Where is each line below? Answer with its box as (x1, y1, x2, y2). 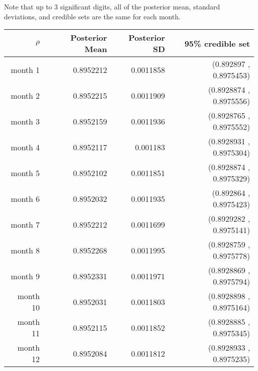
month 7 (10, 218, 40, 230)
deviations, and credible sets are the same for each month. (4, 11, 181, 21)
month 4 (10, 141, 40, 153)
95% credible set (184, 37, 250, 49)
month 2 (10, 89, 40, 101)
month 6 (10, 192, 40, 204)
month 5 (10, 167, 40, 179)
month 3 (10, 115, 40, 127)
